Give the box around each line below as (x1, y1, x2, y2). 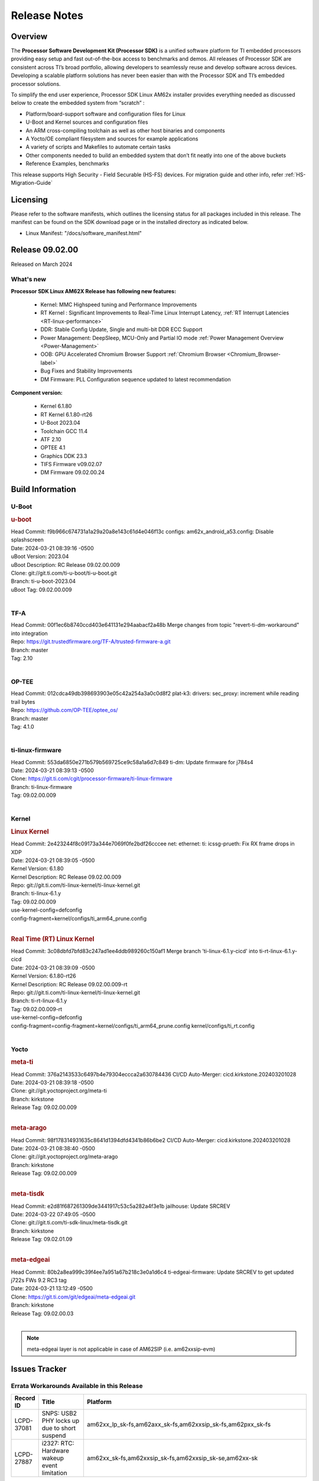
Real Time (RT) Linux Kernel (11, 935, 95, 943)
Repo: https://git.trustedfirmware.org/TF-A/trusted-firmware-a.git (11, 638, 171, 645)
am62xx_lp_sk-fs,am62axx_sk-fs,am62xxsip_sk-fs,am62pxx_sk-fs (86, 1420, 271, 1428)
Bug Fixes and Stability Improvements (40, 367, 133, 374)
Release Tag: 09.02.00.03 (11, 1310, 74, 1317)
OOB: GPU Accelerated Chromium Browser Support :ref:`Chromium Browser (40, 351, 226, 358)
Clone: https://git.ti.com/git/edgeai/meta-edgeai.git (11, 1293, 136, 1300)
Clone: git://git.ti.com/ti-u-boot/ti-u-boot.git (11, 569, 118, 577)
